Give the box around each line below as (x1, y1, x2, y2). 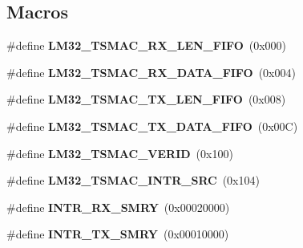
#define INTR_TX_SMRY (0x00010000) (6, 226, 229, 242)
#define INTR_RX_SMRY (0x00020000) (6, 198, 230, 215)
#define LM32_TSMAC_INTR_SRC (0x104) (6, 172, 260, 189)
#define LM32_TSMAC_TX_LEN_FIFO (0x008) (6, 91, 286, 108)
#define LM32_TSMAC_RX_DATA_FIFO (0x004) (6, 63, 296, 80)
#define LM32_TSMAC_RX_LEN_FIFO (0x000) (6, 37, 287, 54)
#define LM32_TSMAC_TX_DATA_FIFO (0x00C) (6, 117, 298, 134)
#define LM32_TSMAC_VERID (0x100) (6, 144, 233, 161)
